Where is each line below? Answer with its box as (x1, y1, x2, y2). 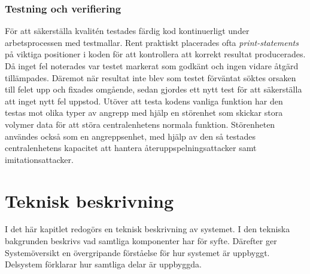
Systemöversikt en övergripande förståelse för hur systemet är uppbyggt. (5, 246, 270, 258)
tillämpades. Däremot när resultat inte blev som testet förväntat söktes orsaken (5, 71, 296, 84)
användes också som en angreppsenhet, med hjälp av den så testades (5, 130, 256, 142)
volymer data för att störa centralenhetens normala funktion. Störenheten (5, 118, 275, 130)
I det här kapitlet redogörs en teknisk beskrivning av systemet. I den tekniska (5, 223, 290, 235)
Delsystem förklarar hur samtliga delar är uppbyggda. (5, 258, 202, 270)
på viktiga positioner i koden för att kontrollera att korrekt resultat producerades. (5, 48, 306, 60)
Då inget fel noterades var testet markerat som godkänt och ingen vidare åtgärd (5, 60, 299, 72)
